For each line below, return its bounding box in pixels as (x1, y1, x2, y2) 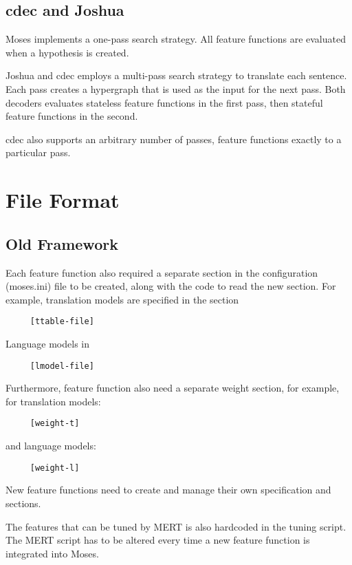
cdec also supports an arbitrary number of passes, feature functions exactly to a (5, 131, 342, 146)
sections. (5, 495, 41, 510)
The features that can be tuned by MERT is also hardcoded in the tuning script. (5, 519, 346, 533)
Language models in (5, 336, 89, 350)
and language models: (5, 438, 96, 453)
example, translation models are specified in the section (5, 292, 239, 306)
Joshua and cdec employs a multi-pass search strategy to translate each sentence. (5, 68, 347, 83)
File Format (5, 186, 120, 214)
